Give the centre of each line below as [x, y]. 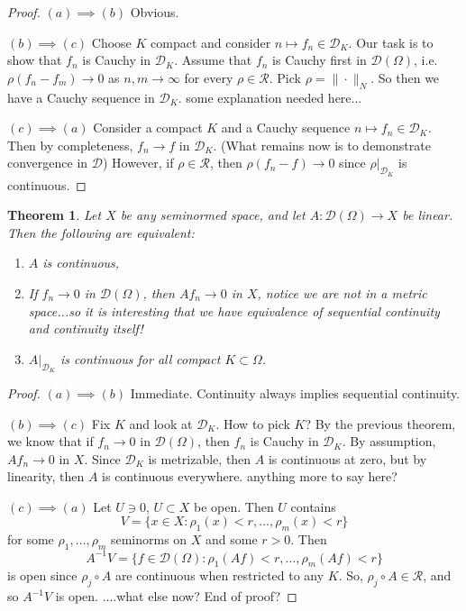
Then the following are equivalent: [101, 232]
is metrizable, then [200, 458]
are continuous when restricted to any [219, 575]
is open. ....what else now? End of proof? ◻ [176, 596]
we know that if [50, 441]
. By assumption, [389, 441]
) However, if [138, 163]
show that [35, 60]
